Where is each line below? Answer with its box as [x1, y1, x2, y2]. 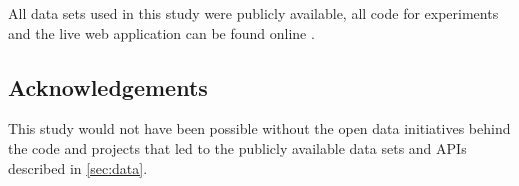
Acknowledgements [8, 71, 208, 102]
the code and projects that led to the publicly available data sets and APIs [8, 137, 467, 158]
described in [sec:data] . [8, 157, 148, 178]
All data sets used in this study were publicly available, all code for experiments [8, 3, 499, 23]
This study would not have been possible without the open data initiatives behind [8, 118, 511, 139]
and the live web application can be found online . [8, 22, 315, 43]
